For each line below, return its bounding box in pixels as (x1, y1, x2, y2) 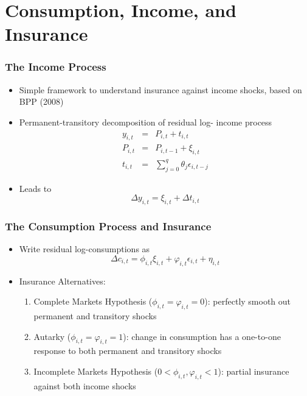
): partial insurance (218, 364, 289, 377)
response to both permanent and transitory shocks (33, 344, 222, 357)
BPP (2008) (19, 95, 64, 108)
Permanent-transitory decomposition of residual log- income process (19, 115, 272, 128)
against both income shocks (33, 379, 136, 392)
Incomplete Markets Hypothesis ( (33, 364, 158, 377)
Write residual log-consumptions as (19, 242, 150, 255)
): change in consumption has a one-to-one (123, 330, 281, 342)
